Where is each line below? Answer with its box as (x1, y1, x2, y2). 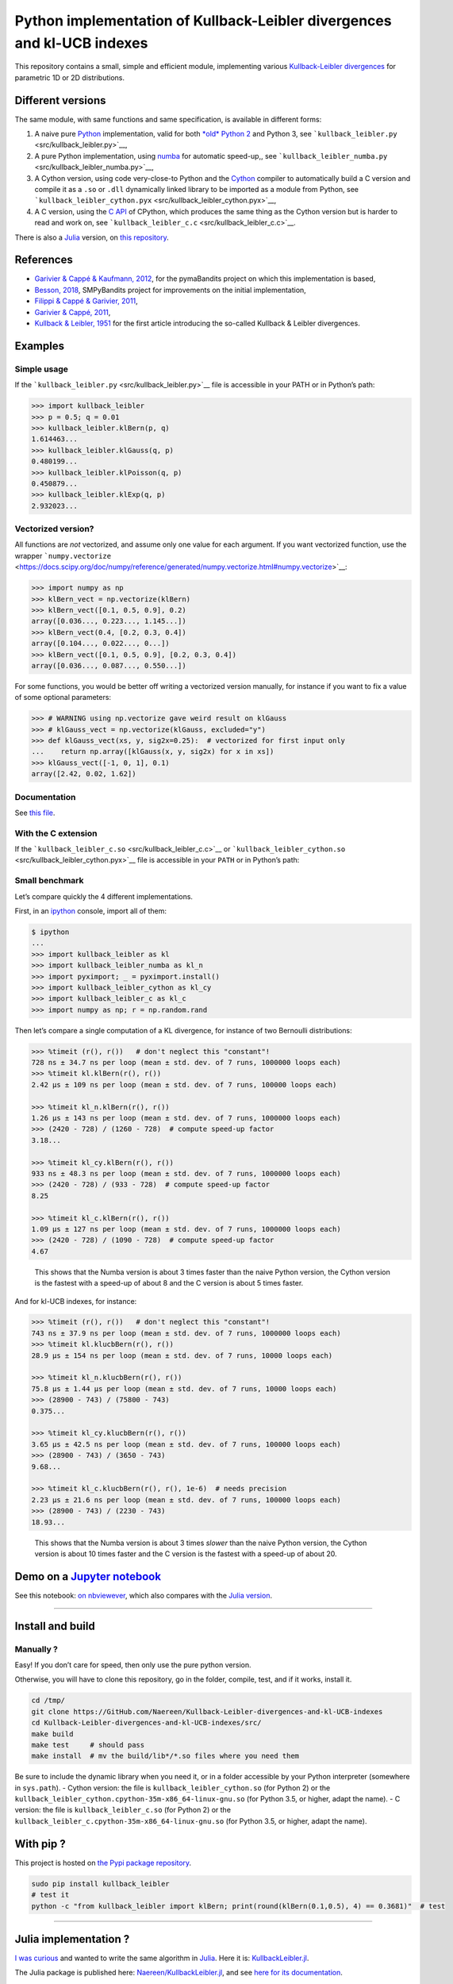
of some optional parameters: (14, 693, 111, 702)
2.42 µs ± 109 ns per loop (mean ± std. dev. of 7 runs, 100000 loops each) (31, 1080, 337, 1089)
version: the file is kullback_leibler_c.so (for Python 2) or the (14, 1805, 232, 1815)
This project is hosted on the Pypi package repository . (14, 1858, 192, 1867)
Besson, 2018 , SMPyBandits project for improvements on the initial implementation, (34, 285, 307, 294)
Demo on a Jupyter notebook (14, 1570, 162, 1583)
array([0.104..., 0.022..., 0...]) (31, 639, 170, 648)
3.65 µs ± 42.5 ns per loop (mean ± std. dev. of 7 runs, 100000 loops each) (31, 1440, 341, 1448)
